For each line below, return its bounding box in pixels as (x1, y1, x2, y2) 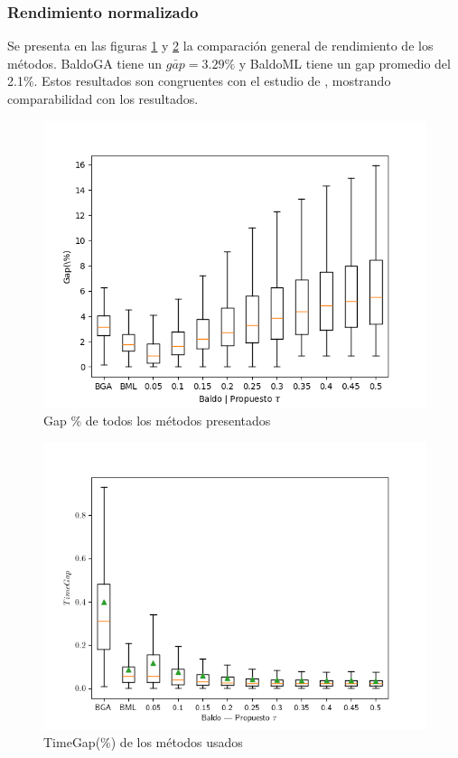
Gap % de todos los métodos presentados (43, 411, 271, 430)
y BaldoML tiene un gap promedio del (238, 53, 451, 72)
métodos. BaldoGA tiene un (7, 53, 163, 72)
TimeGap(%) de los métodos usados (43, 733, 243, 752)
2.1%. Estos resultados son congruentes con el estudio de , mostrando (7, 71, 391, 90)
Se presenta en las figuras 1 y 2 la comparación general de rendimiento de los (7, 36, 434, 55)
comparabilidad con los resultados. (7, 89, 199, 108)
